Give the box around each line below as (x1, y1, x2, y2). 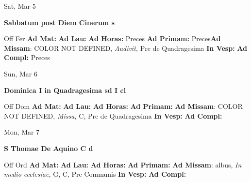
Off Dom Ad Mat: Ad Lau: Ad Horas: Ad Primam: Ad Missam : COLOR (4, 101, 243, 111)
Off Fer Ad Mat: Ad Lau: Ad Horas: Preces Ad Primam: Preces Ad (4, 33, 221, 44)
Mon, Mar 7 (4, 127, 40, 137)
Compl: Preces (4, 52, 50, 62)
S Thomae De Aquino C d (4, 143, 93, 153)
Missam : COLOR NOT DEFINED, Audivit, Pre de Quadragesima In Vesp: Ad (4, 43, 247, 53)
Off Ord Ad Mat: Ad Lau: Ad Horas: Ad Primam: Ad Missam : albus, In (4, 159, 242, 169)
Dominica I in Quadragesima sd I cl (4, 85, 126, 95)
